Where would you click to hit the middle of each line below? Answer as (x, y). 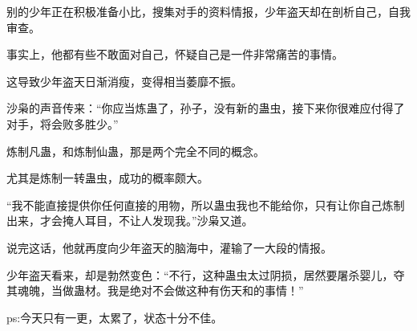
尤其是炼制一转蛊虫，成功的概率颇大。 (107, 178)
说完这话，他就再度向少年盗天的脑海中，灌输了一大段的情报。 (169, 247)
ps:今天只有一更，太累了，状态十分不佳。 (115, 317)
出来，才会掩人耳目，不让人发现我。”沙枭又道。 (130, 221)
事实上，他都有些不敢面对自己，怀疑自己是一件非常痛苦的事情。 (175, 54)
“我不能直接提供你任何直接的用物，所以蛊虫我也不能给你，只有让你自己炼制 (206, 204)
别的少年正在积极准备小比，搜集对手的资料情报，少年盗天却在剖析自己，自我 (208, 11)
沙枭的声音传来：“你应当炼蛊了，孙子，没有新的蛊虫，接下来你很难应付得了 (206, 108)
